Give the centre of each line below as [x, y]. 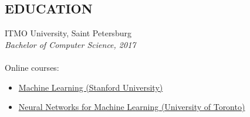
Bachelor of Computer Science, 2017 [70, 44]
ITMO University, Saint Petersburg [68, 33]
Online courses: [32, 67]
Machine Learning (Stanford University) [91, 87]
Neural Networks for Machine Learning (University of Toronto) [132, 107]
